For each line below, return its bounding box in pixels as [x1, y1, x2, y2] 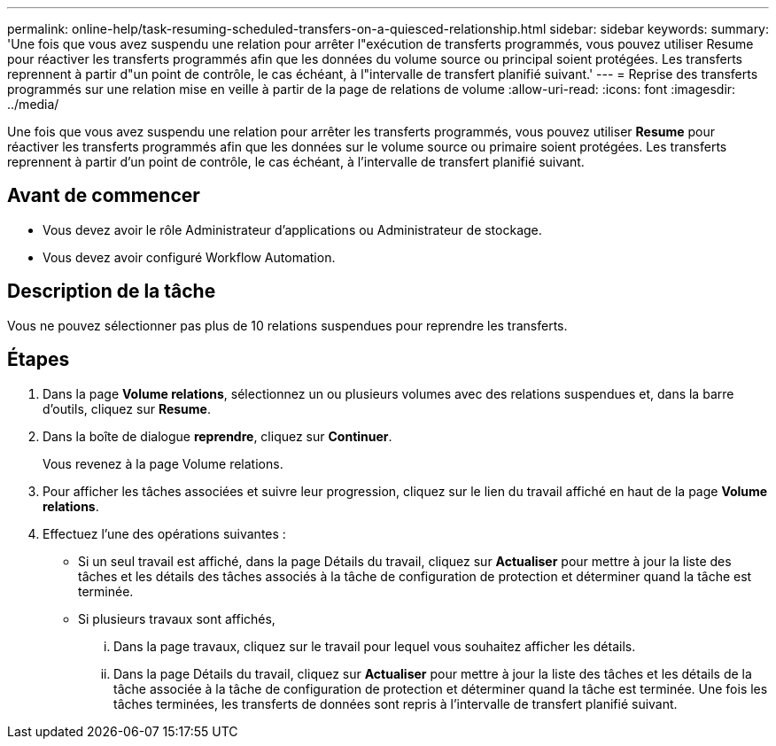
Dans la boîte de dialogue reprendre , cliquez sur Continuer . [43, 428, 392, 444]
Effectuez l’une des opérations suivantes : [43, 525, 286, 541]
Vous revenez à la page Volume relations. [43, 455, 283, 471]
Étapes [7, 348, 70, 371]
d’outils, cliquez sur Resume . [43, 400, 211, 416]
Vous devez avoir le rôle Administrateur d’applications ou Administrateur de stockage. [43, 221, 542, 237]
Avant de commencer [7, 184, 200, 207]
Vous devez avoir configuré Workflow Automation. [43, 249, 336, 265]
